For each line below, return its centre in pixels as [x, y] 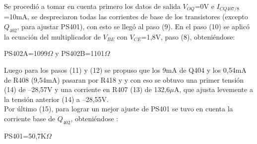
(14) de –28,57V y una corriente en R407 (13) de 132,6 [87, 89]
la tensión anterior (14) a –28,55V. [56, 99]
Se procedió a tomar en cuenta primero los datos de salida [92, 6]
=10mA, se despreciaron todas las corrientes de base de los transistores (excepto [126, 17]
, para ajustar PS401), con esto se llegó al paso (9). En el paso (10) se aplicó [133, 26]
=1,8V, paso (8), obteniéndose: [188, 36]
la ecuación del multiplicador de [52, 36]
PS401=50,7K [25, 135]
